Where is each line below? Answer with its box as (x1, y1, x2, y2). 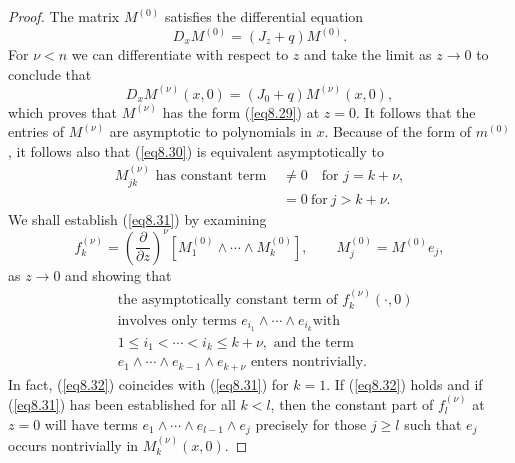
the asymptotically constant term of (117, 293, 338, 308)
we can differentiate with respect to (71, 44, 289, 65)
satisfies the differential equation (164, 6, 364, 26)
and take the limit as (303, 44, 432, 65)
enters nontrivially (250, 355, 364, 370)
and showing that (65, 264, 172, 285)
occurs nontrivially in (8, 434, 139, 455)
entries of (8, 121, 65, 142)
